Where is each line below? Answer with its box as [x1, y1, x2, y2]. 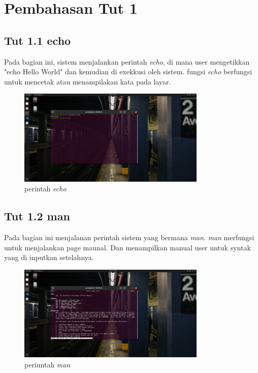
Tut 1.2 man [4, 208, 70, 224]
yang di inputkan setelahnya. [4, 252, 94, 263]
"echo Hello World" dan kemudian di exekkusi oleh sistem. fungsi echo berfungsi [4, 66, 252, 77]
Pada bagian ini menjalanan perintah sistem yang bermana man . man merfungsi [4, 232, 254, 242]
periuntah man [24, 359, 71, 369]
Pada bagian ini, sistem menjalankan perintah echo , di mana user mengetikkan [4, 56, 250, 67]
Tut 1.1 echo [4, 32, 71, 48]
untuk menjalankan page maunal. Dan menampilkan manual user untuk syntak [4, 242, 251, 252]
